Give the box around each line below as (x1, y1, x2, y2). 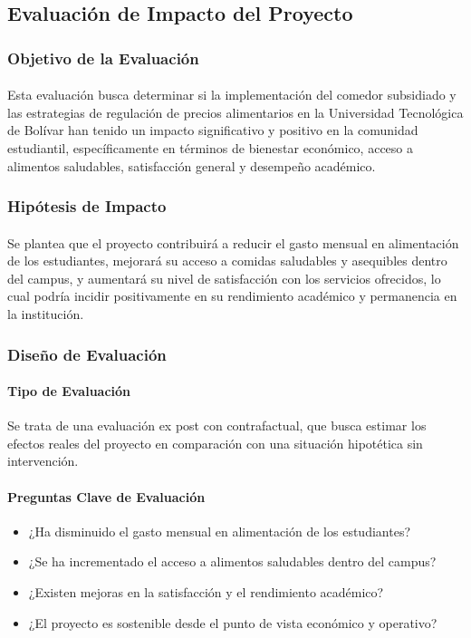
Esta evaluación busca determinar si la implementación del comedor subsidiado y (7, 85, 457, 104)
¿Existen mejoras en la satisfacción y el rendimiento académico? (28, 583, 384, 601)
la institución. (7, 304, 84, 323)
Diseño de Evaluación (7, 343, 167, 365)
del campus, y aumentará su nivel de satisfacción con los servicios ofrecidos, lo (7, 268, 441, 287)
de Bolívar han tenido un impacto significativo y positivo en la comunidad (7, 121, 418, 140)
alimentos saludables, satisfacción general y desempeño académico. (7, 156, 376, 175)
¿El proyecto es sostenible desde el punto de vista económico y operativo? (28, 613, 437, 632)
